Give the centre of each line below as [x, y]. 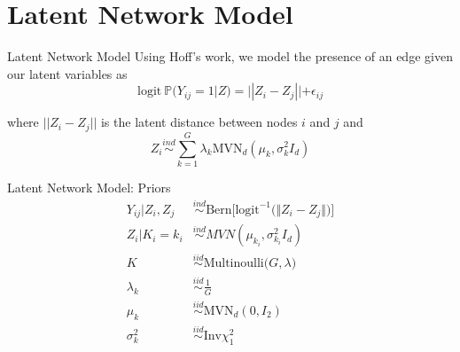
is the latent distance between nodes [199, 122]
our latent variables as [67, 73]
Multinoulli [234, 264]
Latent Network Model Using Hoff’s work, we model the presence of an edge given [230, 56]
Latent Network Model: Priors [89, 187]
